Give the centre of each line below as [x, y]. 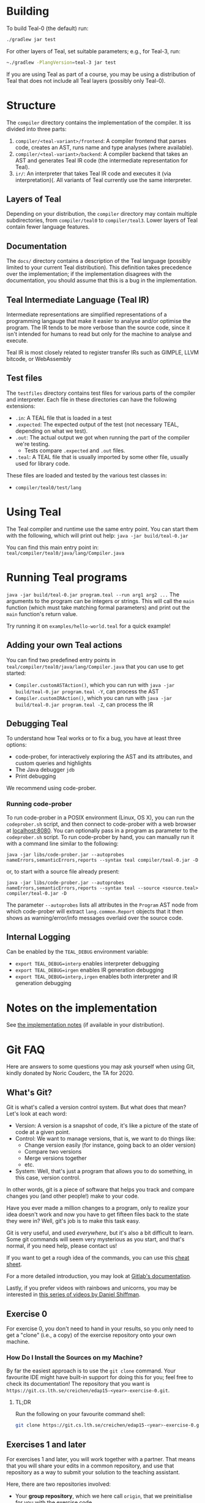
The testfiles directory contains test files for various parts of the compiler [101, 393]
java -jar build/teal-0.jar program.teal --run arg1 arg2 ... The [93, 594]
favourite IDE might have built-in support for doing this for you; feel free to [100, 1377]
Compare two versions [53, 1152]
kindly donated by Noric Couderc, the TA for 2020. [70, 1073]
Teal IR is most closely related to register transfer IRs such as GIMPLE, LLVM [102, 352]
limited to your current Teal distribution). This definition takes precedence [99, 267]
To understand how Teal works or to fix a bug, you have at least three [94, 738]
